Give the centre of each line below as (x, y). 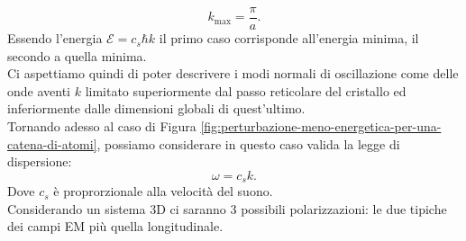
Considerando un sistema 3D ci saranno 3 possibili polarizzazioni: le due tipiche (227, 208)
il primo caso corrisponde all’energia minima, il (289, 38)
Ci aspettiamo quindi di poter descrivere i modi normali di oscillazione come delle (233, 73)
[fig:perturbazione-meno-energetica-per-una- (321, 126)
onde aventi (39, 90)
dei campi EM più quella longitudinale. (115, 226)
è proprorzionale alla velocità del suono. (163, 191)
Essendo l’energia (55, 38)
